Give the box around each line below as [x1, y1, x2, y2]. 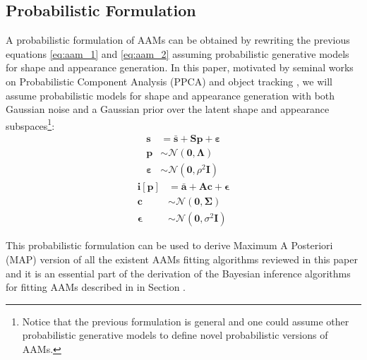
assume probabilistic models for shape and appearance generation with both [6, 88, 335, 102]
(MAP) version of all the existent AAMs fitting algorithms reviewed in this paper [6, 252, 358, 267]
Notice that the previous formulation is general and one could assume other [22, 313, 349, 328]
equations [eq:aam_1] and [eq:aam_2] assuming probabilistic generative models [6, 46, 349, 61]
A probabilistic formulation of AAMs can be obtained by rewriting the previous [6, 32, 350, 47]
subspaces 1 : [6, 116, 55, 133]
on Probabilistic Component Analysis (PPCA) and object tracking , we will [6, 73, 332, 88]
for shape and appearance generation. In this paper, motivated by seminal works [6, 60, 354, 75]
